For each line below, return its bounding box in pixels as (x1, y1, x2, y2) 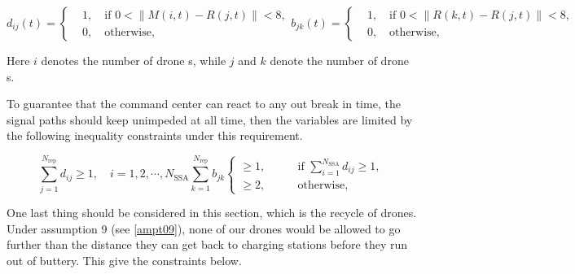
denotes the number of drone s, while (41, 52, 226, 68)
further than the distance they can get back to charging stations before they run (7, 236, 408, 253)
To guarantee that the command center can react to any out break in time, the (7, 95, 401, 112)
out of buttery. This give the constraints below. (7, 251, 242, 268)
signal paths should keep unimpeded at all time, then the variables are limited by (7, 111, 413, 128)
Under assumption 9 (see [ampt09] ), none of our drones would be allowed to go (7, 220, 401, 237)
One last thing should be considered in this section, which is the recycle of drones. (7, 204, 417, 221)
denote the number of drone (270, 52, 409, 68)
